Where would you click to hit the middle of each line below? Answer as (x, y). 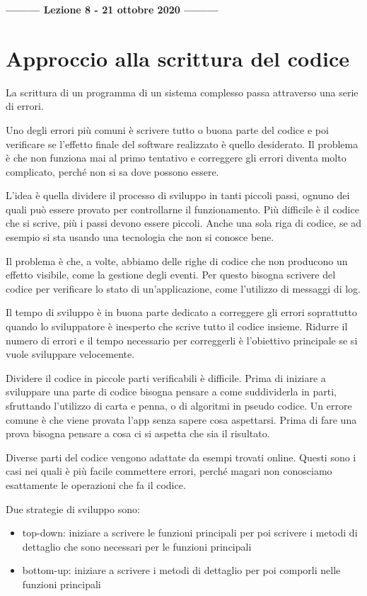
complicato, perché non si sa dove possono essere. (112, 171)
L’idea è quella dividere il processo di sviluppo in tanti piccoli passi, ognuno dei (178, 195)
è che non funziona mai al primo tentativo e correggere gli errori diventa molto (176, 158)
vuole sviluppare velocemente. (70, 354)
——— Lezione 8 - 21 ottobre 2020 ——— (112, 9)
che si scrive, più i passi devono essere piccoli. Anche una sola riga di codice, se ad (184, 223)
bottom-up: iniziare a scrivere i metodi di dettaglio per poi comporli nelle (181, 570)
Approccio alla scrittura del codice (177, 58)
